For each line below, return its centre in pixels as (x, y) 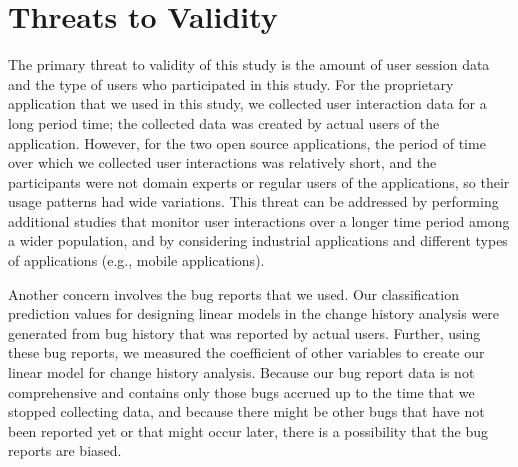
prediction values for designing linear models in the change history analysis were (254, 313)
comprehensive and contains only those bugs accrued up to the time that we (241, 391)
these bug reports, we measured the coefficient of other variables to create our (246, 352)
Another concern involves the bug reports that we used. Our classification (233, 293)
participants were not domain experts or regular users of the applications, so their (259, 181)
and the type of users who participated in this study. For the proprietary (231, 83)
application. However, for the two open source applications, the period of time (247, 142)
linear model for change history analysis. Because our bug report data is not (241, 372)
